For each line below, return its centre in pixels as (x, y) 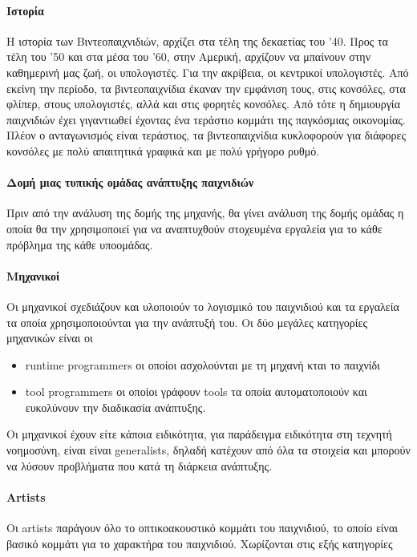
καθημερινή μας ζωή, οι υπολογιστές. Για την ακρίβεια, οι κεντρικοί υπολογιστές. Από (208, 72)
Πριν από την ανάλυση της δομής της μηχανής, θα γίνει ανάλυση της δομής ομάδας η (205, 213)
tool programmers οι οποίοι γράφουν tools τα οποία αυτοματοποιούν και (196, 392)
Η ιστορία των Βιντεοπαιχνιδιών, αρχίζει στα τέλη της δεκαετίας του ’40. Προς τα (197, 40)
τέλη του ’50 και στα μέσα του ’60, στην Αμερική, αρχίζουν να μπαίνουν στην (189, 57)
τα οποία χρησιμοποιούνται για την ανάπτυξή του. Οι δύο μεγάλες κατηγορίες (187, 322)
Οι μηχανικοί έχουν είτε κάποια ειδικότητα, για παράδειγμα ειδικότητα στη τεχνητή (199, 434)
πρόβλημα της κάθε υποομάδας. (80, 244)
